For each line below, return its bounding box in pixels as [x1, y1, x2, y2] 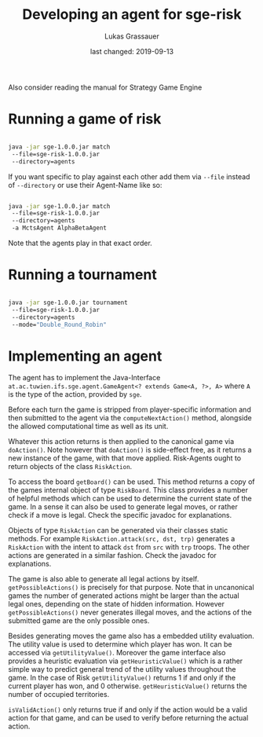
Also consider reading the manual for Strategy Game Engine [8, 82, 203, 92]
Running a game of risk [8, 110, 162, 128]
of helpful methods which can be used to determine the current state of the [8, 493, 253, 504]
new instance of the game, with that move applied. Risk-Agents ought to [8, 453, 242, 463]
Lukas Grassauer [104, 31, 159, 41]
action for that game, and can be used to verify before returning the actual [8, 713, 249, 723]
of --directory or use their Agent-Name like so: [8, 180, 163, 189]
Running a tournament [8, 266, 157, 284]
